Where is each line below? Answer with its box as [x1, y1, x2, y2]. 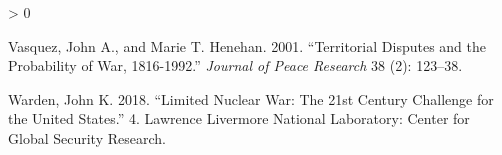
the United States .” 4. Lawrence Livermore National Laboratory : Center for [8, 108, 470, 129]
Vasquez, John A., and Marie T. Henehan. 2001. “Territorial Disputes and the [8, 35, 487, 56]
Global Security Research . [8, 127, 166, 148]
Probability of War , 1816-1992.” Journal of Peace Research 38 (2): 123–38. [8, 55, 463, 76]
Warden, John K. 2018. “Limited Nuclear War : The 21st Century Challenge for [8, 88, 494, 109]
